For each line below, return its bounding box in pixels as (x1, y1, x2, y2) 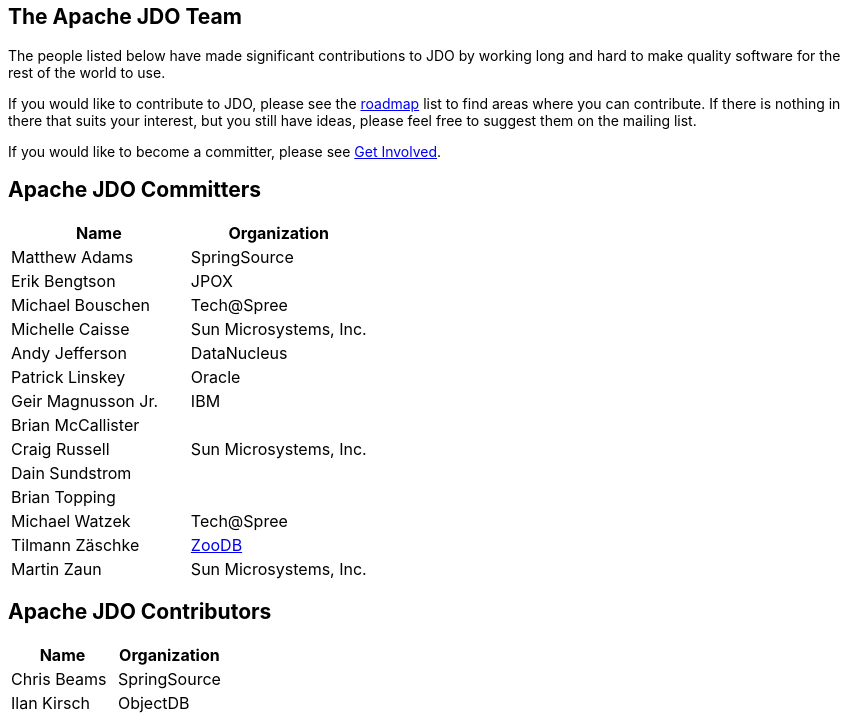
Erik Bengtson (11, 270, 116, 291)
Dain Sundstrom (11, 462, 132, 483)
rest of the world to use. (8, 63, 166, 81)
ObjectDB (117, 692, 190, 713)
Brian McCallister (11, 414, 140, 435)
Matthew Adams (11, 246, 134, 267)
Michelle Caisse (11, 318, 130, 339)
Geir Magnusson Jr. (11, 390, 159, 411)
